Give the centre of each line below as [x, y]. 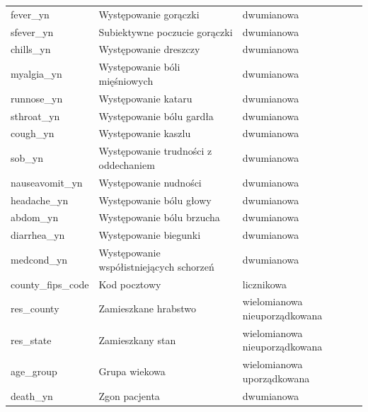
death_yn [32, 395]
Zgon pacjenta [129, 395]
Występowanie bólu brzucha [159, 217]
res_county [35, 308]
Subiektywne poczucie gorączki [166, 31]
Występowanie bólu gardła [156, 116]
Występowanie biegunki [150, 235]
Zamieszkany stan [137, 340]
